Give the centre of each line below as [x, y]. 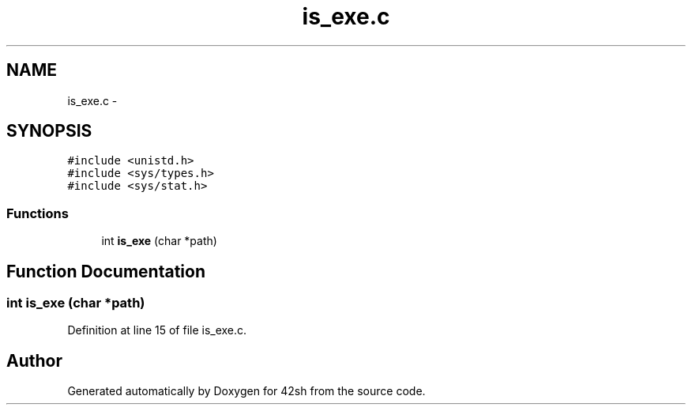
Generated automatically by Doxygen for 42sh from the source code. [246, 391]
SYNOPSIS [49, 131]
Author [34, 360]
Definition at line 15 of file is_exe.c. [157, 330]
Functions [38, 213]
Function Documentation [106, 271]
